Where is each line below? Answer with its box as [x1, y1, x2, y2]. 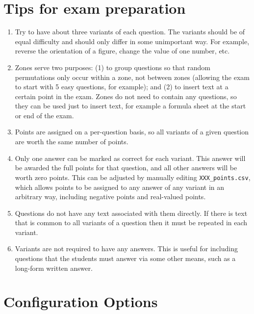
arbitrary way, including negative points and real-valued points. [15, 191, 206, 202]
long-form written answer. [15, 262, 93, 273]
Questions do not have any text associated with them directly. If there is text [15, 208, 248, 218]
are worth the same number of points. [15, 136, 128, 147]
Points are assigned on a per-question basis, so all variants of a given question [15, 127, 249, 137]
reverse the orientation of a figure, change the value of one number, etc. [15, 46, 230, 56]
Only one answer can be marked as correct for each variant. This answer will [15, 153, 246, 163]
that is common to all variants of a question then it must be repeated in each [15, 217, 248, 228]
